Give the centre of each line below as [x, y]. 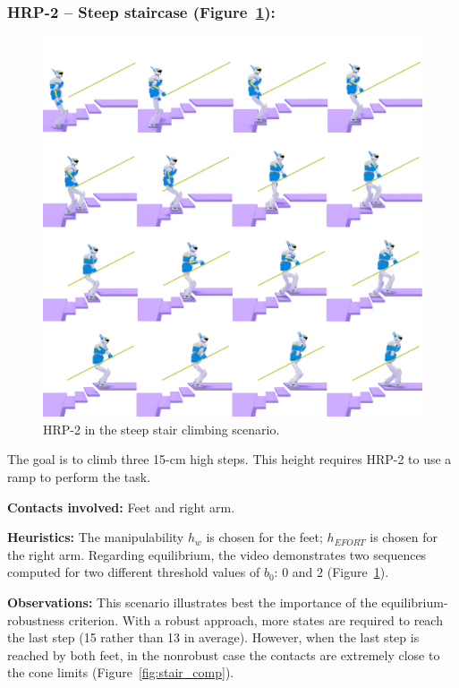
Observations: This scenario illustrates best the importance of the [192, 602]
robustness [36, 619]
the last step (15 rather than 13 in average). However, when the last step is [213, 637]
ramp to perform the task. [79, 477]
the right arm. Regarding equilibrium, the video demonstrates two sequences [217, 554]
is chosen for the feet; [264, 537]
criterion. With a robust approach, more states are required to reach [255, 619]
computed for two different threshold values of [134, 572]
